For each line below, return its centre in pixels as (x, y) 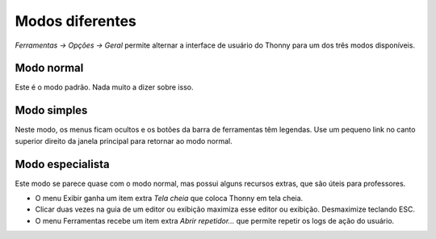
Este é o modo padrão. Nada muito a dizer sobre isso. (104, 87)
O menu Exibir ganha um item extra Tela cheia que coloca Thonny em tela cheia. (169, 199)
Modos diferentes (76, 21)
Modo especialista (62, 164)
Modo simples (51, 110)
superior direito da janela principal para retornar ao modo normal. (124, 140)
